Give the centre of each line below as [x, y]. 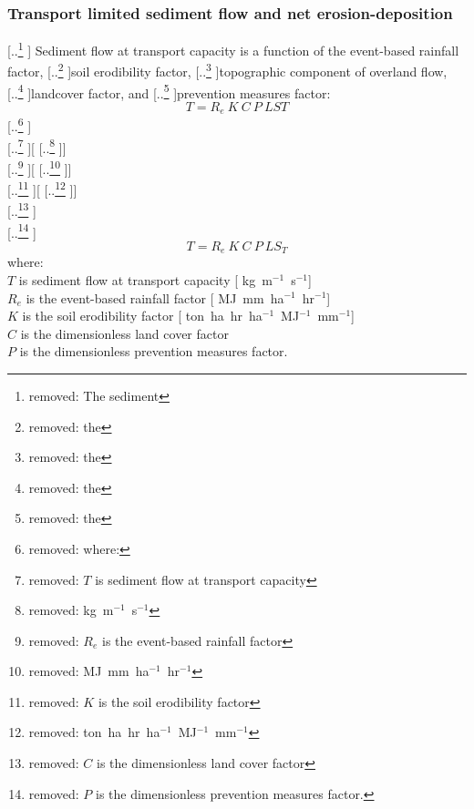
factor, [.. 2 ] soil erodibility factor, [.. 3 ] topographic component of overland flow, [227, 70]
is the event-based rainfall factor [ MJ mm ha [155, 297]
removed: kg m [71, 610]
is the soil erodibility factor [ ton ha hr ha [142, 316]
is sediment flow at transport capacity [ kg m [145, 279]
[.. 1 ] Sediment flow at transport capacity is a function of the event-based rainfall [233, 49]
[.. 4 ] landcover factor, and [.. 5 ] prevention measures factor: [169, 91]
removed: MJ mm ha [89, 671]
